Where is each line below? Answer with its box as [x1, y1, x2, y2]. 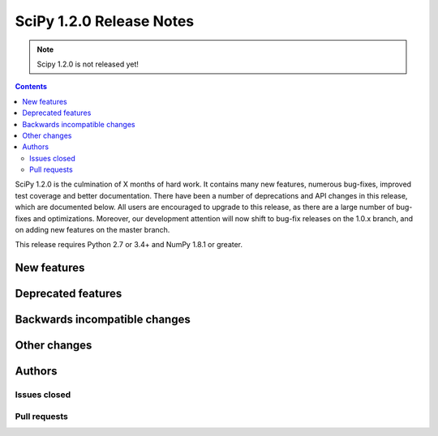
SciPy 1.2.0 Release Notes [15, 12, 195, 30]
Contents [15, 82, 48, 92]
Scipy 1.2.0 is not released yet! [36, 59, 140, 69]
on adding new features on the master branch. [15, 225, 170, 235]
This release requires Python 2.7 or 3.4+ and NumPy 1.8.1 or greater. [15, 240, 243, 250]
